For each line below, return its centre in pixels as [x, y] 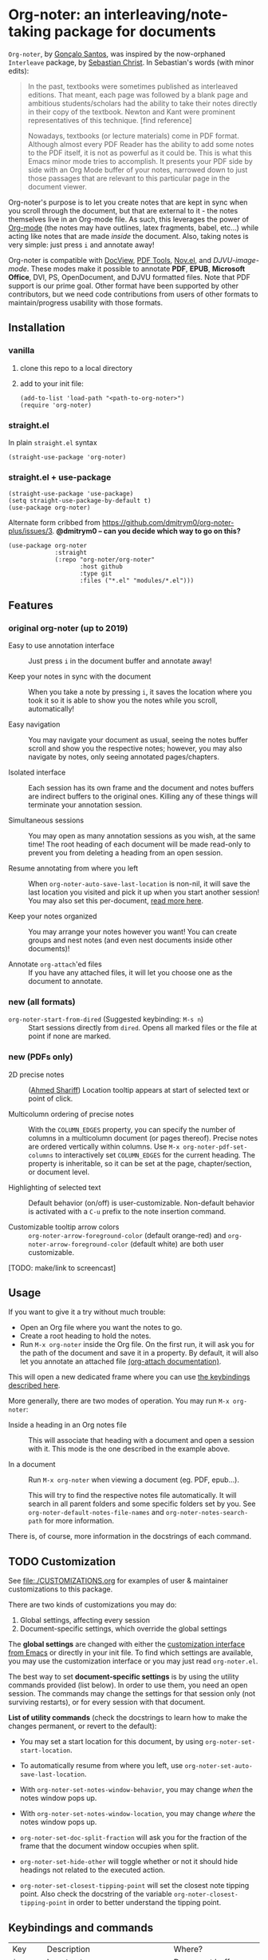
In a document [32, 1464]
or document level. [59, 1172]
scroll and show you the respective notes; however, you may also [135, 748]
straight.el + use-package [60, 477]
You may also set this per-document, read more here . [116, 900]
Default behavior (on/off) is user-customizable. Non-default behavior [142, 1203]
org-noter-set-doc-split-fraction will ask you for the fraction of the [133, 1838]
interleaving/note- [166, 15]
